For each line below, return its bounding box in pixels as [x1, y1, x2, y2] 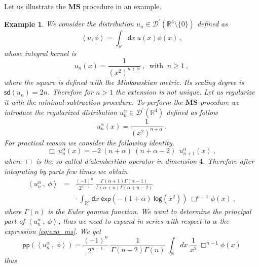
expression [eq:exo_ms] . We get [4, 225, 101, 236]
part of [4, 216, 25, 226]
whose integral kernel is [4, 47, 77, 58]
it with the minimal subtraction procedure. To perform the [4, 97, 183, 107]
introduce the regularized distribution [4, 107, 117, 117]
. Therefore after [203, 156, 254, 166]
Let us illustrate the [4, 1, 66, 11]
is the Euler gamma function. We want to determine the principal [48, 205, 251, 216]
